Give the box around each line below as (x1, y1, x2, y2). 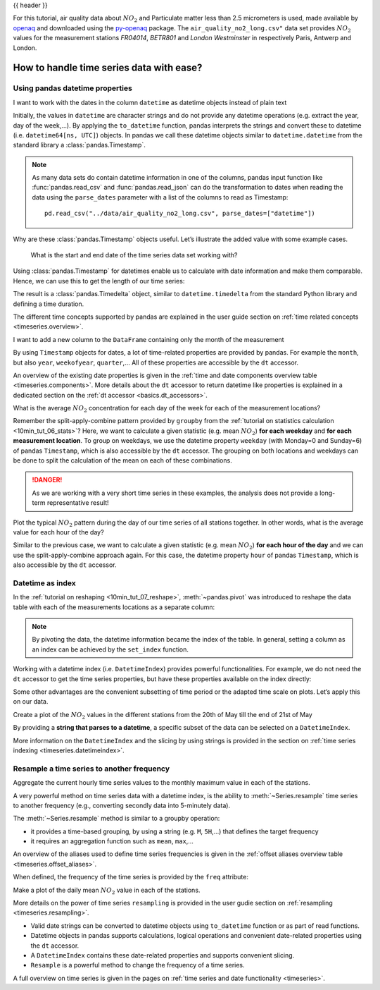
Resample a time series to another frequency (13, 764, 170, 774)
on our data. (13, 697, 49, 706)
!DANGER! (32, 476, 63, 484)
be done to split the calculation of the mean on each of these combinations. (13, 456, 232, 465)
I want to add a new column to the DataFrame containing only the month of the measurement (13, 335, 284, 343)
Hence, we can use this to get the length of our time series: (13, 276, 185, 285)
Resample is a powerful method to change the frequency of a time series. (30, 961, 246, 970)
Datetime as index (13, 578, 77, 588)
